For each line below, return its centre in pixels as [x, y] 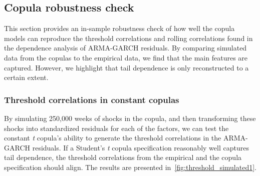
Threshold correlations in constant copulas [92, 99]
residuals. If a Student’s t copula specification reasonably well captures [141, 147]
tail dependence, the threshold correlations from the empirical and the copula [123, 157]
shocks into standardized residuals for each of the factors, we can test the [116, 128]
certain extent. [26, 77]
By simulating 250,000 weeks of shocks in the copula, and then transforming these [130, 118]
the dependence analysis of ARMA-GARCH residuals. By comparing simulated [125, 48]
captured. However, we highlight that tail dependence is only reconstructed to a [126, 67]
